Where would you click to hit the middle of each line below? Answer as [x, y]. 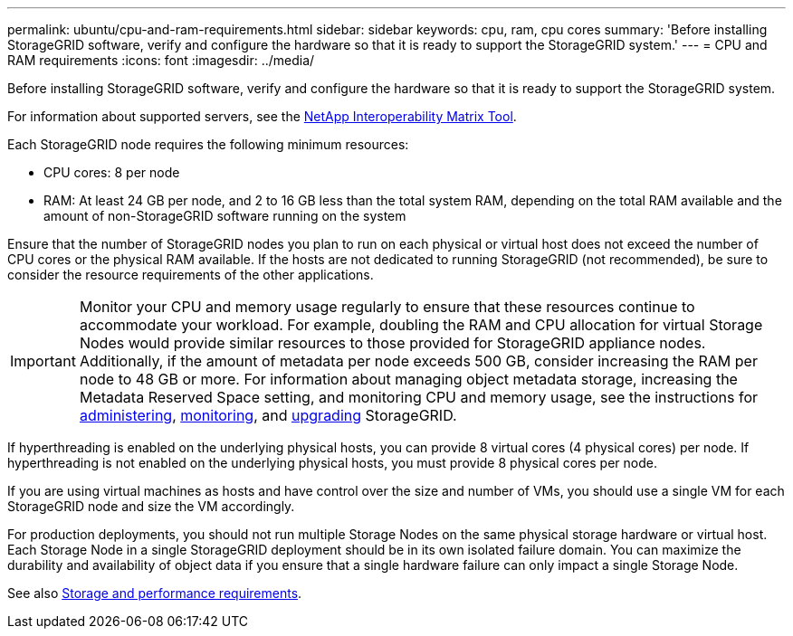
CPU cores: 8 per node [112, 172]
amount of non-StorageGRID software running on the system [225, 216]
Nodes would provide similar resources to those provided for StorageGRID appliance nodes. [392, 343]
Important [43, 361]
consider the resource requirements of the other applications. [191, 275]
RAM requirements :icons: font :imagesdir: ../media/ [161, 60]
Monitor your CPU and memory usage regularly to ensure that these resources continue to [387, 307]
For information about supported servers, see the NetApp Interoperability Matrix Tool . [262, 116]
